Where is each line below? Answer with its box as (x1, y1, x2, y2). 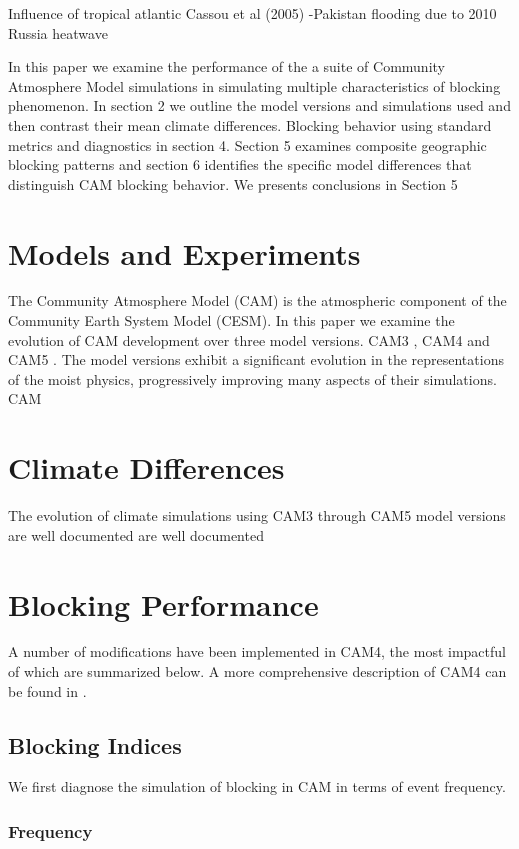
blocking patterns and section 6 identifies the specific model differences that (8, 154, 472, 175)
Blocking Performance (8, 583, 319, 624)
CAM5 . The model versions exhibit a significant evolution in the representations (8, 349, 504, 370)
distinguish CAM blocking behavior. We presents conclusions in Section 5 (8, 173, 458, 194)
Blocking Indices (8, 729, 182, 760)
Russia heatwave (8, 22, 108, 43)
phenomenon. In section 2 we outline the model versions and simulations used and (8, 95, 511, 116)
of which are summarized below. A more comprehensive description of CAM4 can (8, 661, 507, 682)
